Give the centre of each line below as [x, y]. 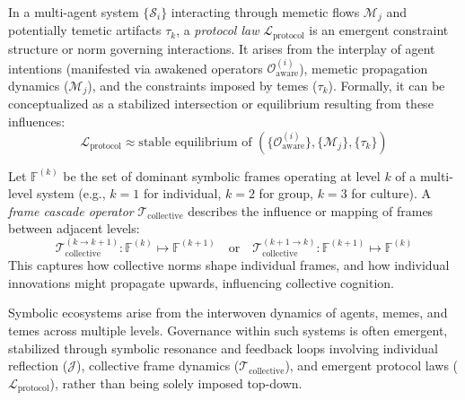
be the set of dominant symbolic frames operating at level [222, 175]
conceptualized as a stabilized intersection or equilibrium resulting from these [221, 104]
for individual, [182, 193]
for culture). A [391, 193]
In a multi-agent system [74, 12]
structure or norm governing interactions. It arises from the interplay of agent [222, 48]
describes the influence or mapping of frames [311, 210]
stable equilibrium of [195, 142]
